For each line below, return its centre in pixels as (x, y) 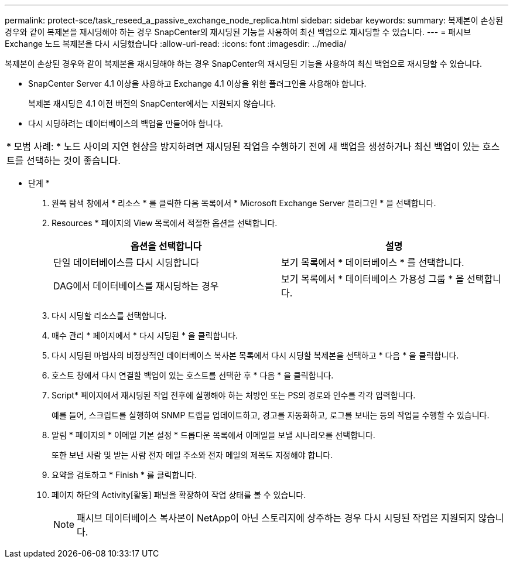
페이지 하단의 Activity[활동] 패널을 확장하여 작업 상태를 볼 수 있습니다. (179, 495)
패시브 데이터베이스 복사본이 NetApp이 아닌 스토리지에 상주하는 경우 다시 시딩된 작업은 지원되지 (276, 518)
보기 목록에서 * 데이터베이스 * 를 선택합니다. (373, 262)
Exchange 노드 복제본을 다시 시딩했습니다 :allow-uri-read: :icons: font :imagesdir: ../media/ (176, 44)
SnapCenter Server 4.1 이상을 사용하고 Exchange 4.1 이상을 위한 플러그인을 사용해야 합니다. (197, 83)
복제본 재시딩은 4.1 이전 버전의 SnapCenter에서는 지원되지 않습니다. (152, 103)
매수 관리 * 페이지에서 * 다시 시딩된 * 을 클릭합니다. (145, 335)
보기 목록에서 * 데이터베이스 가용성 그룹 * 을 (373, 279)
